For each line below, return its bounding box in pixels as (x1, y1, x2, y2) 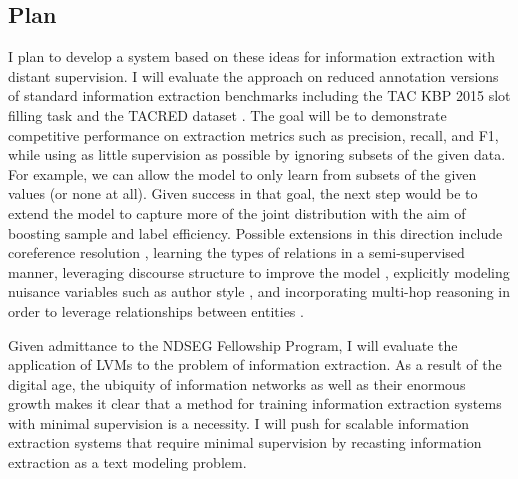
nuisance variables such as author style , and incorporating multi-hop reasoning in (8, 281, 510, 302)
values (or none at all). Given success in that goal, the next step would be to (8, 183, 478, 204)
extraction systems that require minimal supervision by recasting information (8, 432, 482, 453)
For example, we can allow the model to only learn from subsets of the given (8, 163, 477, 184)
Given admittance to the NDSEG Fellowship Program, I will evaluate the (8, 334, 458, 355)
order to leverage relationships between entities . (8, 300, 304, 321)
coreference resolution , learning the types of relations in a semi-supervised (8, 242, 465, 263)
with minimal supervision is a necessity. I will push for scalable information (8, 412, 470, 433)
